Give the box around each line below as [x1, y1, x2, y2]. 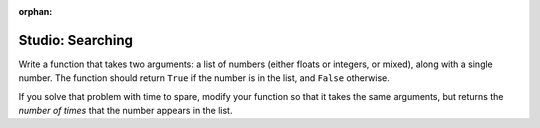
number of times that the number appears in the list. [18, 105, 233, 117]
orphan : [18, 6, 53, 17]
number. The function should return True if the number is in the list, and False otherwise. [18, 72, 390, 84]
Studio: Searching [18, 31, 134, 49]
